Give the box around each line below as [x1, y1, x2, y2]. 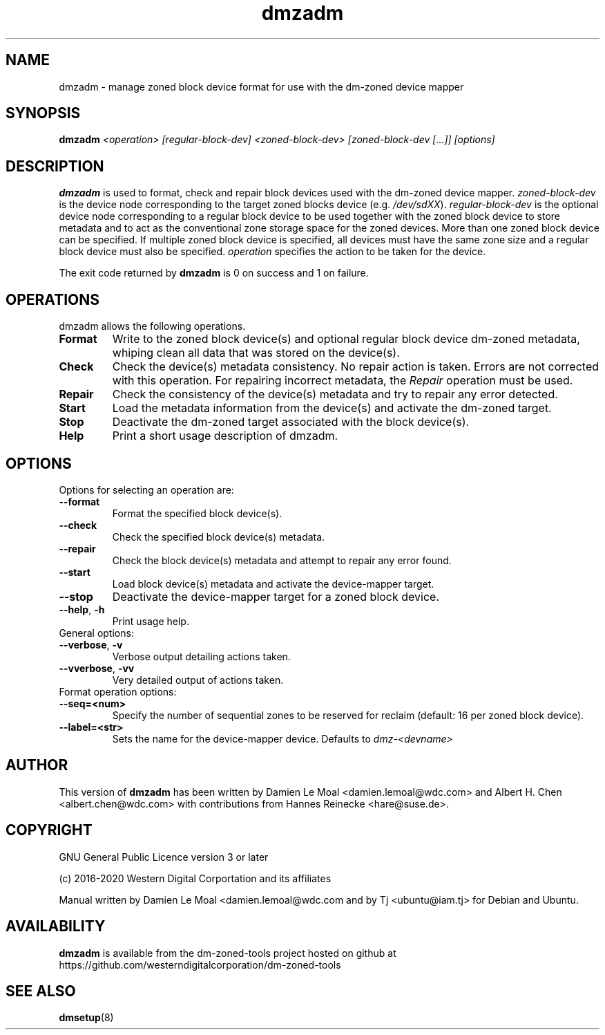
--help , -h [59, 603, 105, 615]
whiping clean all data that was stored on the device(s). [112, 346, 400, 360]
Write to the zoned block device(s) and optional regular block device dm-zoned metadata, [112, 332, 580, 346]
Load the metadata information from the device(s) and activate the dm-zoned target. [112, 401, 552, 416]
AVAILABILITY [6, 917, 106, 935]
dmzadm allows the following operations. [59, 320, 246, 333]
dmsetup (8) [59, 1011, 114, 1024]
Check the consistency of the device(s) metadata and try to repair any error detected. [112, 387, 558, 402]
